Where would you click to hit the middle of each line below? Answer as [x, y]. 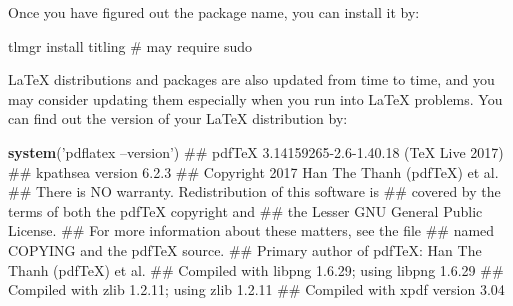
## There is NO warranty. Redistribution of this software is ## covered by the [254, 191]
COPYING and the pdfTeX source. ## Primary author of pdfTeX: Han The [245, 249]
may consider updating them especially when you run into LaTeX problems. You [255, 98]
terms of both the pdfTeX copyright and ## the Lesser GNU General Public [245, 210]
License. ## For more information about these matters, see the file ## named [251, 230]
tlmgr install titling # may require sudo [130, 45]
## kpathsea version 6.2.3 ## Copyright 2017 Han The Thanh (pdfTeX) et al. [253, 171]
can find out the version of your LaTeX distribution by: [178, 118]
